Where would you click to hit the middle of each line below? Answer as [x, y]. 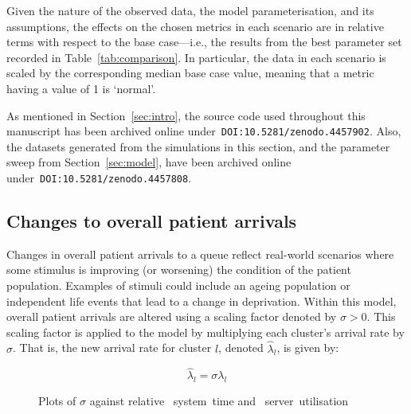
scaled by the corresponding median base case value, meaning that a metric [190, 73]
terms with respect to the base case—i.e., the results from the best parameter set [204, 42]
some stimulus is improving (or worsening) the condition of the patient [179, 269]
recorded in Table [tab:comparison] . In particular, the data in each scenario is [196, 57]
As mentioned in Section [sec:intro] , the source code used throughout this [186, 115]
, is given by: [308, 348]
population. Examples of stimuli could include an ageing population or [178, 285]
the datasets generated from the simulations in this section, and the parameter [198, 146]
